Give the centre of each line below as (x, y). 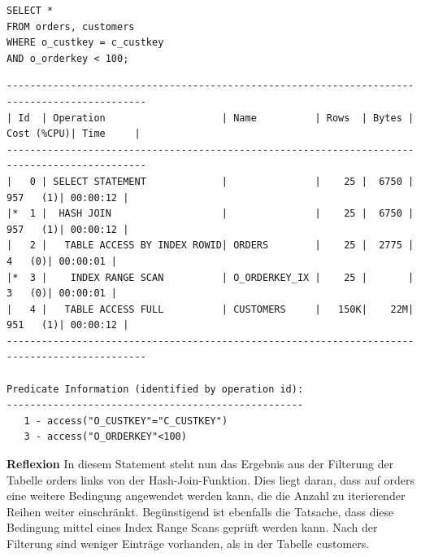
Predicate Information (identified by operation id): (155, 389)
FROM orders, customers (71, 26)
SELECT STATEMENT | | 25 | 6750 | (234, 181)
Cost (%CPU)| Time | (74, 134)
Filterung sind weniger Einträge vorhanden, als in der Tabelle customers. (188, 543)
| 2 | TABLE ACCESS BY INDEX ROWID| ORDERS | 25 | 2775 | (210, 246)
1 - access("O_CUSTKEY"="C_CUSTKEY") (126, 421)
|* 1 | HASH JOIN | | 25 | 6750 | (210, 214)
